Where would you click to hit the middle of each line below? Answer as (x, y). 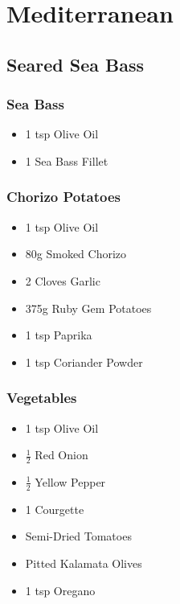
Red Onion (61, 455)
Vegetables (42, 398)
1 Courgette (55, 509)
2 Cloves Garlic (63, 280)
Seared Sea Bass (75, 64)
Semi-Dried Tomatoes (78, 536)
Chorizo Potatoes (63, 197)
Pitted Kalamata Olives (84, 563)
